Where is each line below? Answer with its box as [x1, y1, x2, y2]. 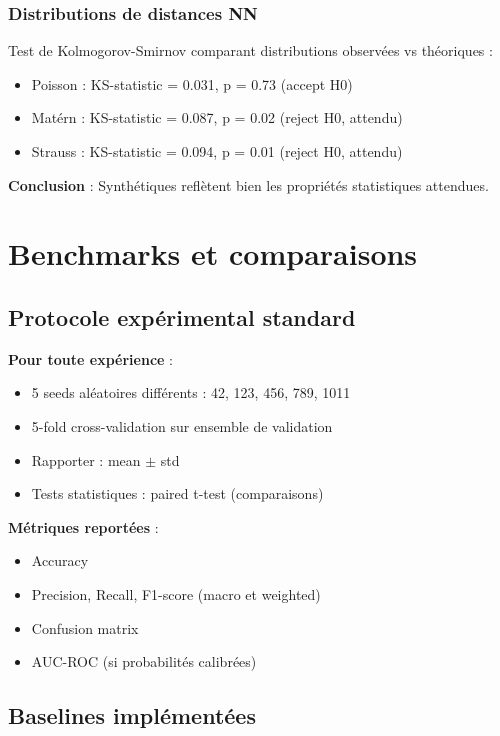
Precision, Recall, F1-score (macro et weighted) [31, 583, 321, 604]
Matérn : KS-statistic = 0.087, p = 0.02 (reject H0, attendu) [31, 107, 403, 128]
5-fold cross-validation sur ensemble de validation [31, 415, 333, 436]
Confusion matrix [31, 617, 139, 638]
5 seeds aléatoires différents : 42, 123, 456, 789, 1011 [31, 382, 351, 403]
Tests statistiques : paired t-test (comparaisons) [31, 483, 324, 504]
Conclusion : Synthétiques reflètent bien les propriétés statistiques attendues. [8, 174, 489, 195]
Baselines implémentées [8, 700, 256, 731]
